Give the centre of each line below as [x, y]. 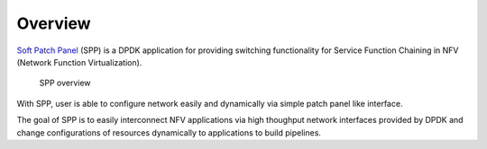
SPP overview [65, 83]
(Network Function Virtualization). [79, 62]
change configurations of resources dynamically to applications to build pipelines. [169, 132]
